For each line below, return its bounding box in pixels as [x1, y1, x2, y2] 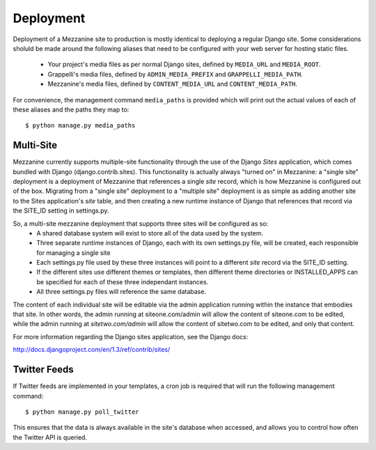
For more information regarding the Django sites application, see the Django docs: [13, 332, 249, 341]
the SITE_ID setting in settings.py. [13, 206, 109, 215]
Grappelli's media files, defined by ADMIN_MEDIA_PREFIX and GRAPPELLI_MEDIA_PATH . [47, 70, 303, 78]
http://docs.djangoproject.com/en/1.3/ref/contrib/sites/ [13, 346, 171, 354]
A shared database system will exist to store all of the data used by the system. [36, 228, 264, 237]
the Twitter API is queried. [13, 433, 87, 442]
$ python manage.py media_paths [25, 122, 136, 130]
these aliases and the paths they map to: [13, 105, 130, 114]
